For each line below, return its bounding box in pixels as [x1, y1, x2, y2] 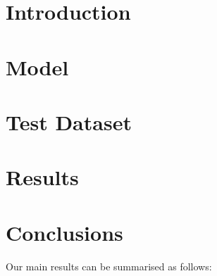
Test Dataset [6, 107, 132, 136]
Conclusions [6, 218, 123, 246]
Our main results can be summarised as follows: [6, 258, 212, 273]
